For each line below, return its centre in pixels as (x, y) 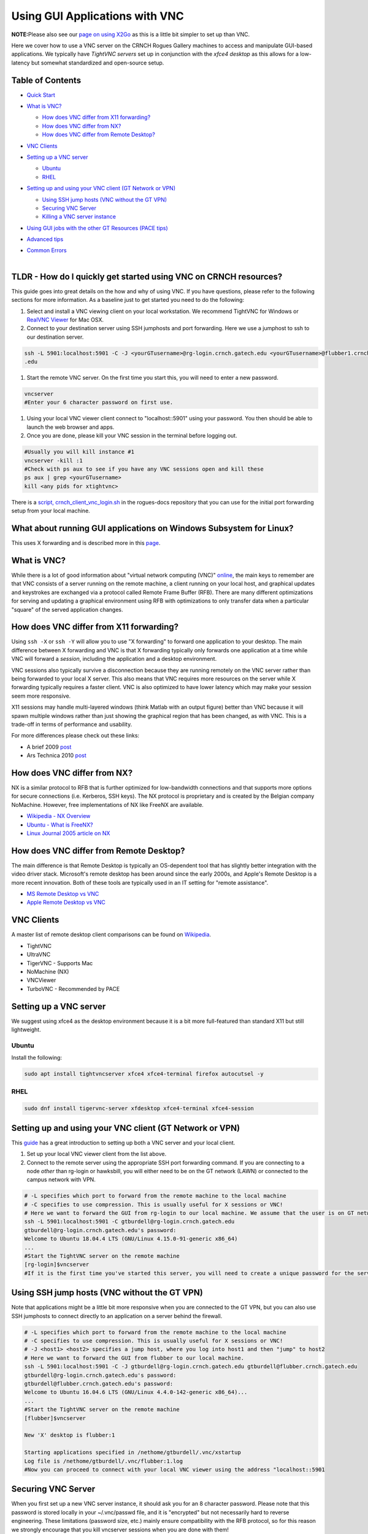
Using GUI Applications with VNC (98, 16)
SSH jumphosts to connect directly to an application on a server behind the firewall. (117, 1316)
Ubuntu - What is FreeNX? (60, 825)
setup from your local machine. (51, 511)
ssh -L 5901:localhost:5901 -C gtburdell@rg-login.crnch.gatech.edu (129, 1222)
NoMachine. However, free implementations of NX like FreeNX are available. (107, 804)
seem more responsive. (41, 696)
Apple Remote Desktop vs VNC (66, 903)
